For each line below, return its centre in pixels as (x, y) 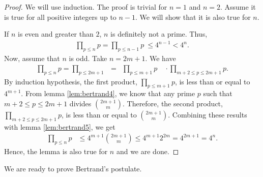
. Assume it (238, 7)
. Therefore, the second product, (172, 103)
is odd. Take (88, 58)
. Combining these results (208, 114)
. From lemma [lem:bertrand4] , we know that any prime (108, 93)
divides (80, 103)
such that (218, 93)
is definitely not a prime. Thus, (159, 34)
